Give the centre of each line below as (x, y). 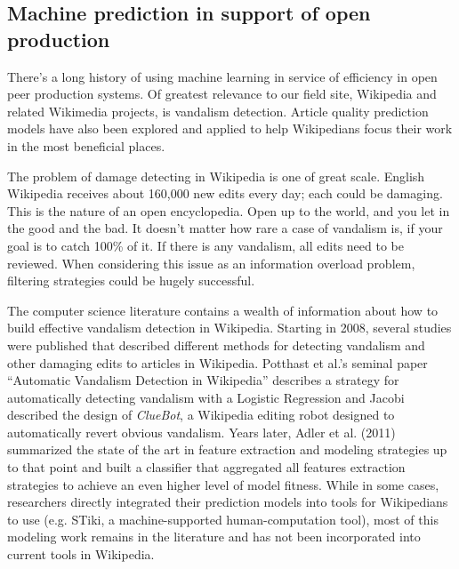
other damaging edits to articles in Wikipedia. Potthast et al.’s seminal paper (217, 362)
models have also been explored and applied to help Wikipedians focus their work (230, 128)
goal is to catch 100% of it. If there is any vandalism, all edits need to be (205, 245)
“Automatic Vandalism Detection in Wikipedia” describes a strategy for (203, 380)
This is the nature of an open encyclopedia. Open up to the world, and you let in (229, 210)
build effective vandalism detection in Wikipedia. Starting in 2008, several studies (229, 328)
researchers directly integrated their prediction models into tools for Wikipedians (228, 502)
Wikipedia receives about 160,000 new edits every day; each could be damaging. (225, 193)
